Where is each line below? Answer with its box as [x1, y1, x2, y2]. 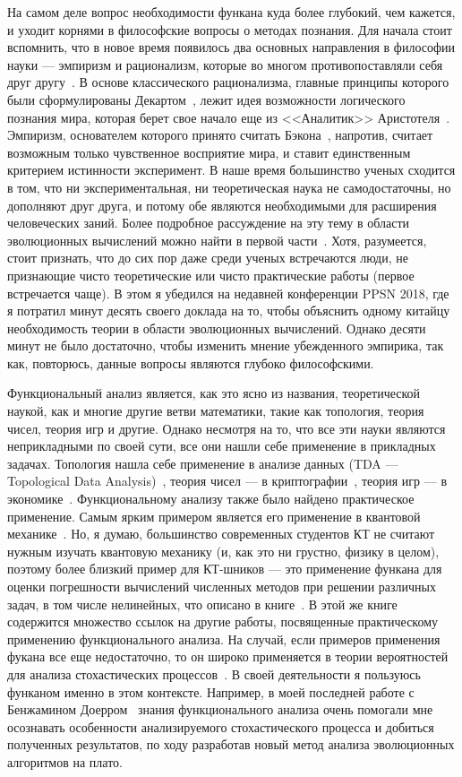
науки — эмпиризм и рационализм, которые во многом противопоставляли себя [7, 55, 443, 73]
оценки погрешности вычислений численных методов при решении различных [7, 577, 436, 595]
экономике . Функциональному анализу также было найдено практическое [7, 489, 415, 508]
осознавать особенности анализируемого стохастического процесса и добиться [7, 717, 434, 736]
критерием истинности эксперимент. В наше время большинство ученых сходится [7, 160, 456, 179]
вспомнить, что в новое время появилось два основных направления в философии [7, 38, 456, 56]
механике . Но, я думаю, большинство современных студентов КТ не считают [7, 524, 435, 543]
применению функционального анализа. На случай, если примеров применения [7, 629, 441, 648]
